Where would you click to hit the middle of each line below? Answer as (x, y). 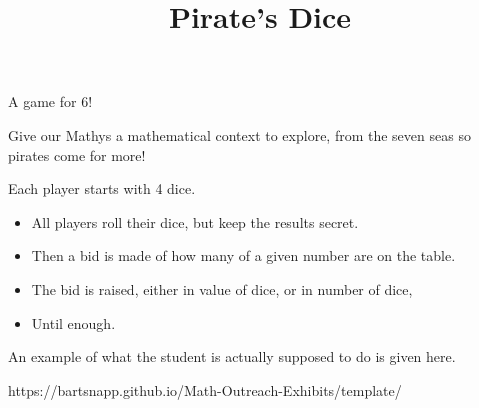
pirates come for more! (77, 154)
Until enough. (73, 322)
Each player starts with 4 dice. (102, 188)
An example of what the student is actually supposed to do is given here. (232, 356)
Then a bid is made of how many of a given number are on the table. (243, 255)
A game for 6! (50, 101)
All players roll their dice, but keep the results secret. (195, 221)
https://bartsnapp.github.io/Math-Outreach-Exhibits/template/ (205, 389)
